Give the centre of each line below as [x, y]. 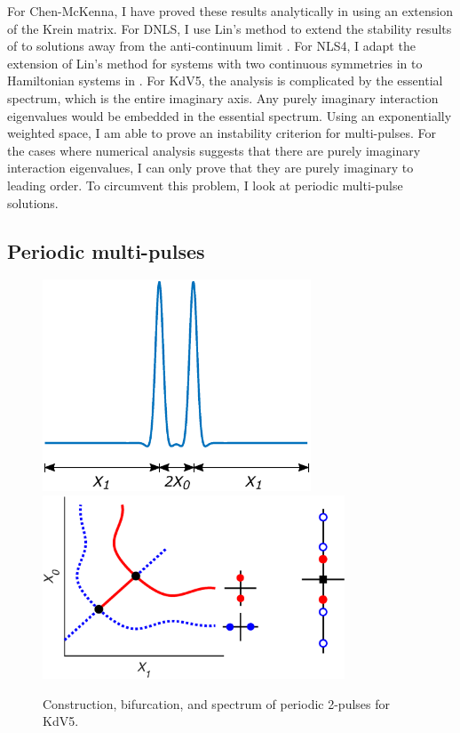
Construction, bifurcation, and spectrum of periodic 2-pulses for [217, 703]
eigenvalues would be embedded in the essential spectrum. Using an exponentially [230, 115]
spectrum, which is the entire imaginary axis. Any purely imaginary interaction [223, 97]
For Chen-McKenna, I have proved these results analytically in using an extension [230, 11]
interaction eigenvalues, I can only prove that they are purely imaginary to [210, 168]
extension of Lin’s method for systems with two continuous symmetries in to [215, 63]
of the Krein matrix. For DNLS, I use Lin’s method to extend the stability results [230, 28]
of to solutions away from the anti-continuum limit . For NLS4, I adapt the [211, 46]
